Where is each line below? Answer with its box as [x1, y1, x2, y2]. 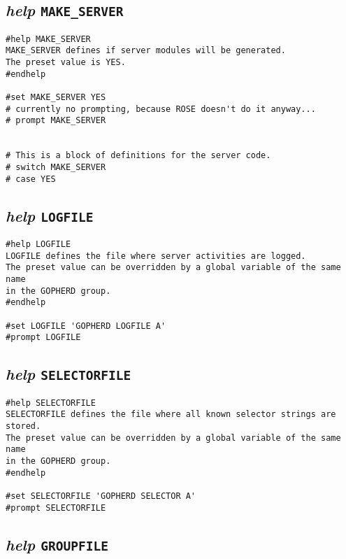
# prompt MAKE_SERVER [6, 115, 106, 126]
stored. [6, 421, 41, 432]
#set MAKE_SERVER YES [6, 92, 106, 103]
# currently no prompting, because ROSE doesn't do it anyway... [6, 104, 316, 114]
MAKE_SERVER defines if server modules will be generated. [6, 45, 286, 56]
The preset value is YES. [6, 57, 126, 68]
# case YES [6, 174, 56, 184]
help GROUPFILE [6, 533, 108, 555]
